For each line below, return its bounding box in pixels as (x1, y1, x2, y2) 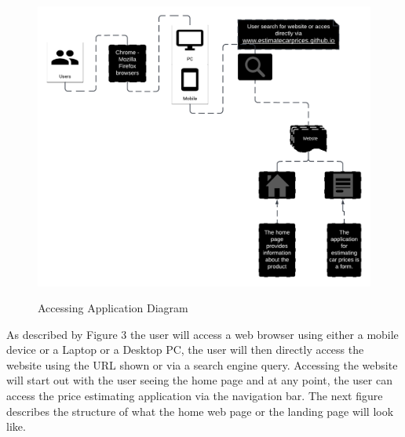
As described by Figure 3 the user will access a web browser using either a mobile (6, 326, 399, 342)
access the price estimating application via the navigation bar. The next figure (6, 388, 383, 404)
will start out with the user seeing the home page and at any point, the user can (6, 372, 392, 388)
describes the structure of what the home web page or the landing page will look (6, 402, 394, 419)
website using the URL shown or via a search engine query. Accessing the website (6, 356, 398, 373)
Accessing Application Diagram (38, 300, 188, 316)
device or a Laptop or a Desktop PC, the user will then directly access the (6, 341, 364, 358)
